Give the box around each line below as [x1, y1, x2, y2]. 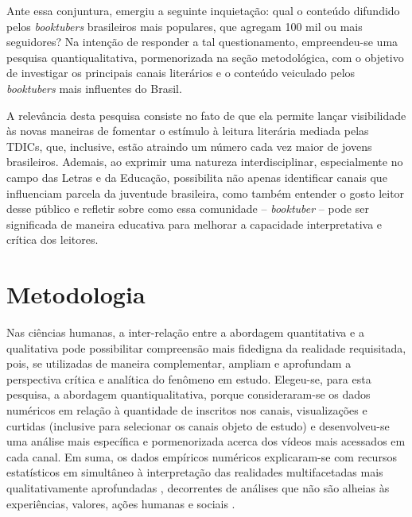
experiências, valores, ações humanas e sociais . [6, 495, 235, 511]
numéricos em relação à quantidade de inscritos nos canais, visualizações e [6, 402, 367, 418]
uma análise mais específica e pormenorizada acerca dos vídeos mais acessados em [6, 433, 406, 449]
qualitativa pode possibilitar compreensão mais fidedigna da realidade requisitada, [6, 339, 406, 356]
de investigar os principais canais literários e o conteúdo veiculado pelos [6, 64, 356, 81]
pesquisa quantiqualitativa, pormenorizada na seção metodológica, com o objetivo [6, 48, 404, 65]
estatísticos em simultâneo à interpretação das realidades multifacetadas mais [6, 464, 383, 480]
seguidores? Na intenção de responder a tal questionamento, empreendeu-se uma [6, 33, 398, 50]
